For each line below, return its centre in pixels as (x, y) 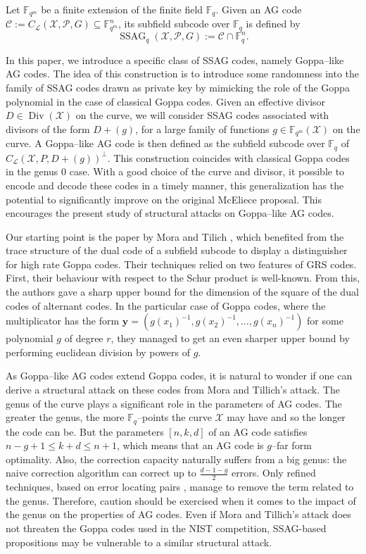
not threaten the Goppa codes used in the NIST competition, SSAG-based (166, 528)
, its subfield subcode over (174, 24)
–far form (291, 445)
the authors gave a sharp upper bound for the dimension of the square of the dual (182, 292)
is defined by (273, 24)
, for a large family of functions (202, 128)
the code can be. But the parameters (85, 431)
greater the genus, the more (65, 417)
